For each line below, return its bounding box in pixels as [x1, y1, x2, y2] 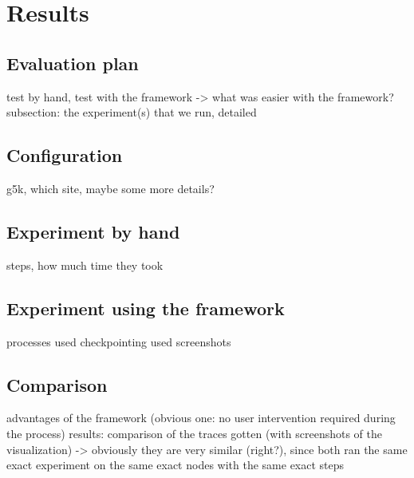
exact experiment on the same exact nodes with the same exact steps [6, 456, 345, 473]
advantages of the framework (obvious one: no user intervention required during [6, 409, 396, 426]
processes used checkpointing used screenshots [6, 333, 231, 350]
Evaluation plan [6, 50, 139, 75]
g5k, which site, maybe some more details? [6, 180, 215, 196]
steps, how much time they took [6, 256, 164, 273]
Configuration [6, 143, 123, 168]
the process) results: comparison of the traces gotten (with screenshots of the [6, 425, 383, 441]
